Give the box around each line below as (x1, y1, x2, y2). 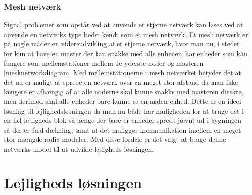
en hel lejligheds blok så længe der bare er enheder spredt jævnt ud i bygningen (4, 115, 241, 125)
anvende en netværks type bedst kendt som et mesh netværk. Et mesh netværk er (4, 29, 248, 39)
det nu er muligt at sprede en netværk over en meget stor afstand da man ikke (4, 77, 238, 87)
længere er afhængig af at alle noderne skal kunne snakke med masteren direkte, (4, 86, 244, 97)
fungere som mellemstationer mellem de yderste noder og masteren (4, 58, 204, 68)
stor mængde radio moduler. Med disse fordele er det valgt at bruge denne (4, 134, 226, 144)
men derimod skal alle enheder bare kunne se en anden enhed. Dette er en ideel (4, 96, 241, 106)
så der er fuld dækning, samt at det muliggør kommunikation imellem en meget (4, 124, 241, 135)
